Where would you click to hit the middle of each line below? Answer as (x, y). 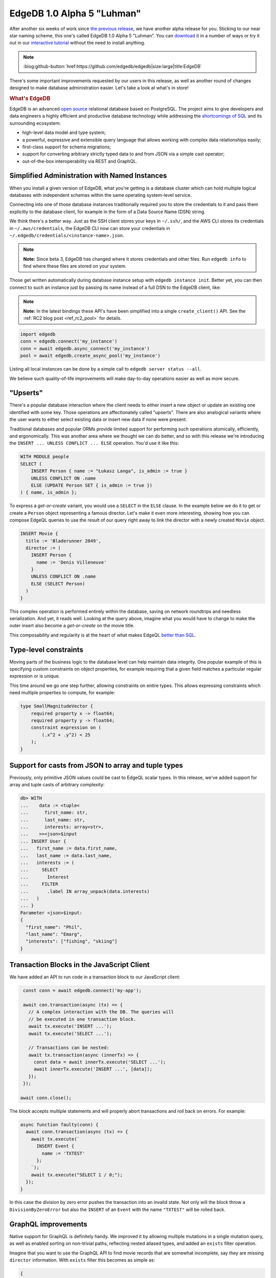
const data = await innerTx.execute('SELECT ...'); (100, 1062)
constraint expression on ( (66, 728)
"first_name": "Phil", (54, 927)
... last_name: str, (53, 820)
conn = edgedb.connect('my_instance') (69, 341)
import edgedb (38, 334)
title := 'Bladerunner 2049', (64, 541)
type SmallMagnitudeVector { (57, 706)
